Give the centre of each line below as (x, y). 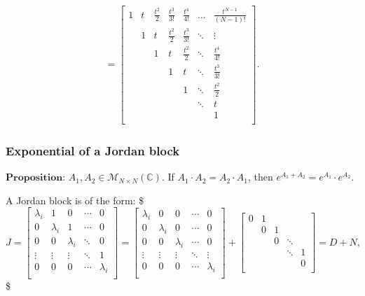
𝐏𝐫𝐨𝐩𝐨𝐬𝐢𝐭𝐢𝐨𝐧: (36, 178)
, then (260, 177)
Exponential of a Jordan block (93, 150)
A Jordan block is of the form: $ (75, 200)
